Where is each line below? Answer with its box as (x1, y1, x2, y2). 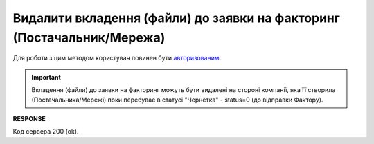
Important (31, 73, 62, 81)
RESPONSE (12, 114, 46, 123)
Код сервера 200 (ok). (12, 127, 79, 136)
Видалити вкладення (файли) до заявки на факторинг (12, 10, 341, 26)
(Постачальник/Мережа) (12, 30, 166, 45)
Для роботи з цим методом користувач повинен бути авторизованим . (12, 54, 222, 62)
